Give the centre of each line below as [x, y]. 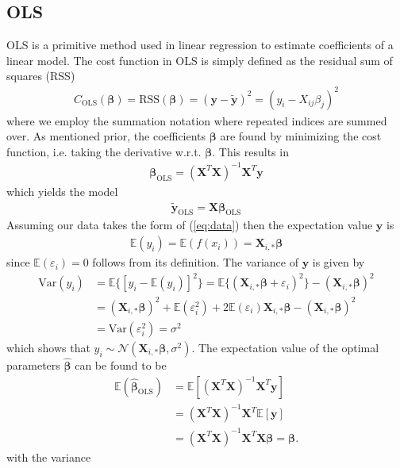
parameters [33, 365]
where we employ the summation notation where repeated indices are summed [197, 120]
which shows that [48, 347]
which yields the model [62, 191]
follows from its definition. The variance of [195, 262]
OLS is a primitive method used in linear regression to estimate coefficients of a [200, 45]
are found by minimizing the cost [301, 136]
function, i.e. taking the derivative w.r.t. [104, 151]
